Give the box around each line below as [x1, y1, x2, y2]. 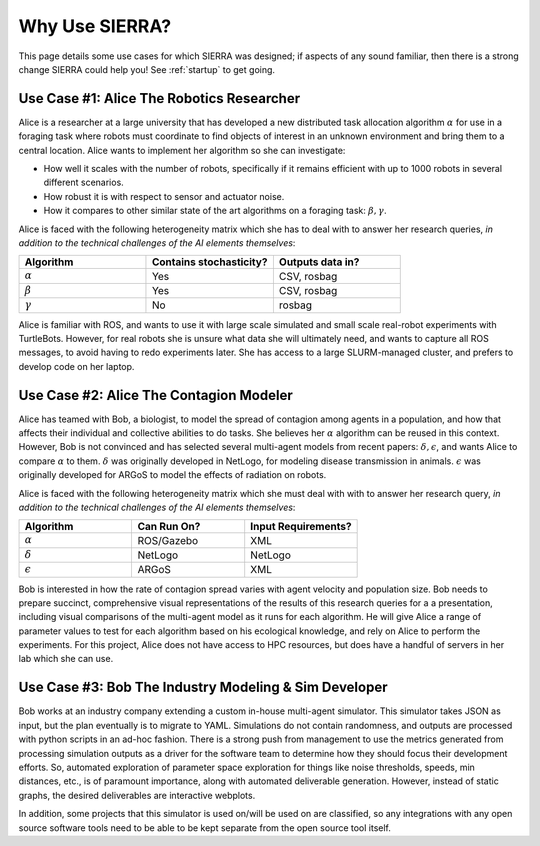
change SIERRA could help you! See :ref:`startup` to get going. [18, 63, 275, 75]
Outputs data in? [278, 255, 360, 269]
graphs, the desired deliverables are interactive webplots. [18, 789, 256, 801]
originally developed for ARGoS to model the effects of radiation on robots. [18, 469, 327, 481]
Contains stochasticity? [151, 255, 268, 269]
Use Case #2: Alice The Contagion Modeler [18, 386, 294, 404]
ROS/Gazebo [137, 533, 199, 547]
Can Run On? [137, 520, 201, 534]
